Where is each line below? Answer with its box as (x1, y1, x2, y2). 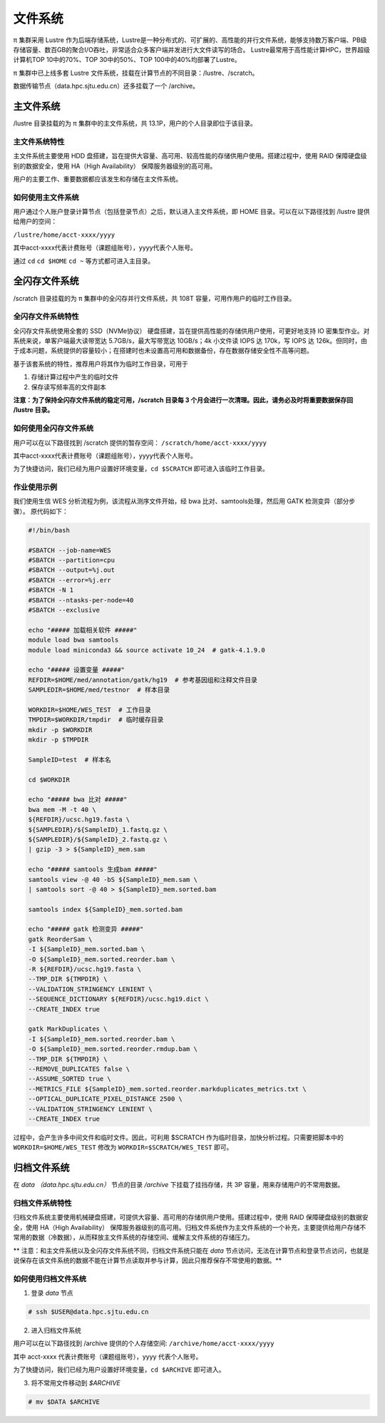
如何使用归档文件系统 (13, 1273, 87, 1283)
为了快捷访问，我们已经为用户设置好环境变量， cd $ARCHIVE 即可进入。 (13, 1365, 225, 1374)
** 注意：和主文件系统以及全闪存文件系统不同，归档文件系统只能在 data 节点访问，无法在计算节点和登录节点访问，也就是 (13, 1246, 370, 1255)
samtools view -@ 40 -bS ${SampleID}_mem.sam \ (28, 875, 197, 883)
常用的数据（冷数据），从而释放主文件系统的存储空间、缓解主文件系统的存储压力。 (13, 1233, 254, 1242)
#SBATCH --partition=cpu (28, 556, 115, 565)
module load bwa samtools (28, 636, 119, 644)
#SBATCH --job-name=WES (28, 546, 112, 554)
